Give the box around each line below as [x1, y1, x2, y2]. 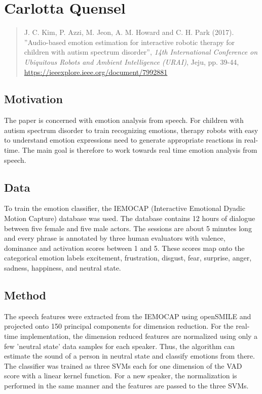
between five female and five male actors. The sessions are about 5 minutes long [4, 223, 252, 233]
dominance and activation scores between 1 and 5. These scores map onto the [4, 242, 245, 253]
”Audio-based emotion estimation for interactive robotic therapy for [24, 36, 235, 47]
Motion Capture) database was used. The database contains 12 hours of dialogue [4, 213, 255, 224]
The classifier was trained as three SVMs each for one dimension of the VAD [4, 360, 242, 371]
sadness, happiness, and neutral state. [4, 262, 121, 273]
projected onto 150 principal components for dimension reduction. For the [4, 321, 234, 331]
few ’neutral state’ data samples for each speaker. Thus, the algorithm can [4, 340, 235, 351]
